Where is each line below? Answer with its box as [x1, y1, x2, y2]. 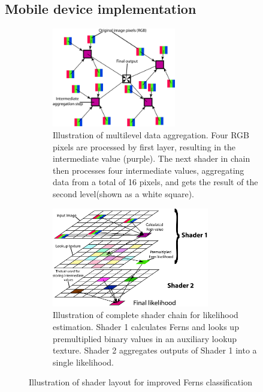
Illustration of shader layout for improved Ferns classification [29, 376, 252, 388]
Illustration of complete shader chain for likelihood [53, 308, 238, 321]
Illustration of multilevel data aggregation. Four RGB [53, 128, 249, 141]
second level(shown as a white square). [53, 187, 194, 200]
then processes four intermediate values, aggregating [53, 164, 244, 176]
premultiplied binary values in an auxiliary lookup [53, 332, 237, 345]
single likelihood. [53, 355, 114, 368]
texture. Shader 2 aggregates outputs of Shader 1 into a [53, 344, 257, 357]
